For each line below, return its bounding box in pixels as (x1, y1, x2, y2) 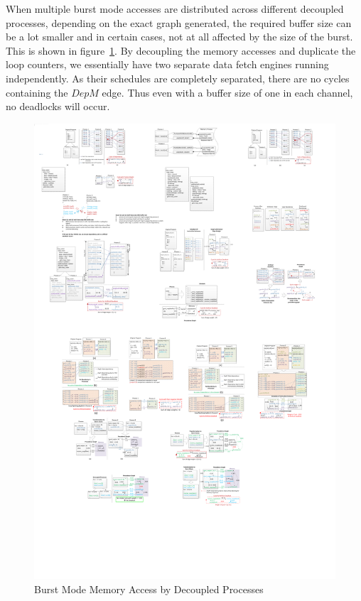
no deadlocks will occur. (6, 99, 110, 114)
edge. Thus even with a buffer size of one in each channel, (102, 85, 353, 99)
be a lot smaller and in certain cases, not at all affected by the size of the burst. (6, 29, 353, 44)
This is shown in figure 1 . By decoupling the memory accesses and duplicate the (6, 43, 356, 58)
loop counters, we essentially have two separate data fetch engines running (6, 57, 329, 72)
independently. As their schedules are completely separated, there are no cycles (6, 70, 350, 85)
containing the (6, 85, 68, 99)
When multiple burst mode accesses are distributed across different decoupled (6, 1, 344, 16)
